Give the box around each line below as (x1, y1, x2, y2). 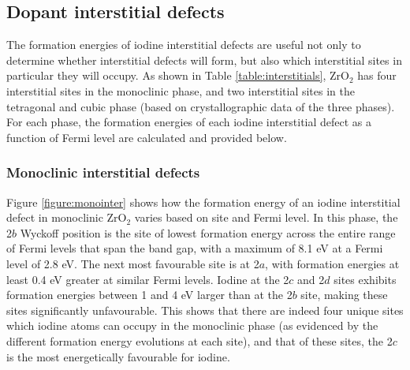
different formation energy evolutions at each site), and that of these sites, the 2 (6, 332, 393, 349)
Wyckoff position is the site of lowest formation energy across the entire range (20, 224, 396, 241)
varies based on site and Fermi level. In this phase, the (134, 209, 398, 226)
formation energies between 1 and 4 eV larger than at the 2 (6, 286, 293, 303)
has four (357, 67, 397, 84)
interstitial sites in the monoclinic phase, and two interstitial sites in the (6, 82, 355, 99)
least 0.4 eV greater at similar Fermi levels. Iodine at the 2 (6, 271, 289, 287)
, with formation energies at (265, 255, 400, 271)
